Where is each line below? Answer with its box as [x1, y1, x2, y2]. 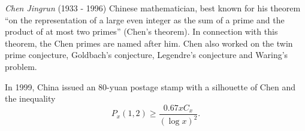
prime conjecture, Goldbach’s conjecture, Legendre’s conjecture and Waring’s [5, 48, 288, 61]
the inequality [5, 92, 56, 105]
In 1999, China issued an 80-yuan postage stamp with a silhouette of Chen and [5, 80, 295, 93]
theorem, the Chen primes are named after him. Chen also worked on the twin [5, 36, 293, 49]
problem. [5, 60, 37, 72]
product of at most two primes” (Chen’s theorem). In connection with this [5, 25, 278, 38]
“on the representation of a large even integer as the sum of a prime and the [5, 13, 285, 26]
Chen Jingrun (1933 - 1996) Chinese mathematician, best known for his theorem [5, 2, 301, 14]
